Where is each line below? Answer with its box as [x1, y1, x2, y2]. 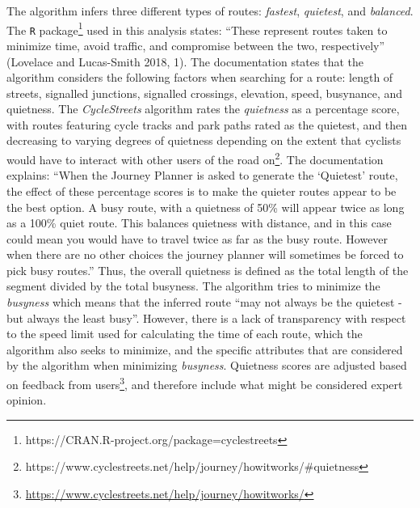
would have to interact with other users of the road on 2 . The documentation [6, 149, 384, 167]
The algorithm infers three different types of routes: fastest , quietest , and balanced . [6, 2, 414, 19]
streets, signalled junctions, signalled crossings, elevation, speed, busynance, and [6, 84, 403, 101]
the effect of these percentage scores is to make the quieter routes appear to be [6, 182, 397, 199]
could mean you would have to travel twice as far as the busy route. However [6, 230, 388, 247]
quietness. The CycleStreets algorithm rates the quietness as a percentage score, [6, 100, 400, 117]
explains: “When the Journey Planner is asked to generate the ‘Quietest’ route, [6, 167, 398, 184]
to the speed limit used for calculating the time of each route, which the [6, 325, 363, 342]
